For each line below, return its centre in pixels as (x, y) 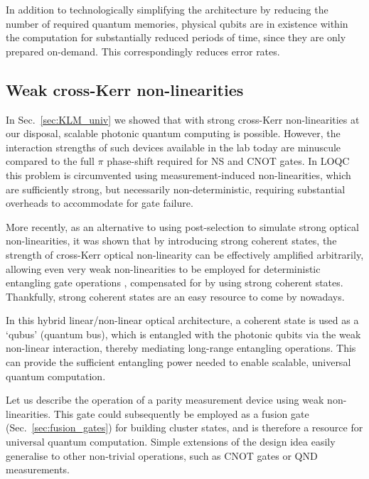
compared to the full (50, 161)
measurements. (38, 469)
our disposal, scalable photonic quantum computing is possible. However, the (173, 133)
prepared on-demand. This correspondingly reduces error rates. (143, 51)
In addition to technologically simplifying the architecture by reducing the (167, 9)
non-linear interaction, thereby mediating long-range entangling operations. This (181, 348)
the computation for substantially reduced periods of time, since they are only (176, 37)
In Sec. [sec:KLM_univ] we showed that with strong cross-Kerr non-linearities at (183, 119)
